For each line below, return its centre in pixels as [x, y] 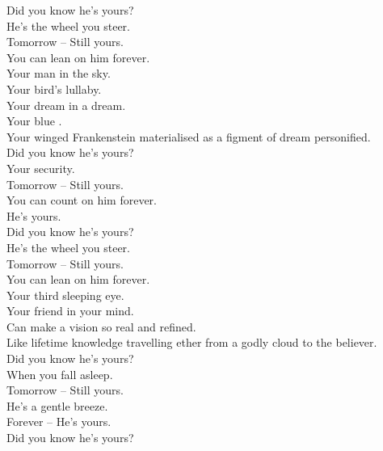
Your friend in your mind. [70, 311]
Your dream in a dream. [66, 105]
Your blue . [34, 121]
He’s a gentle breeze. [57, 405]
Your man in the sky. [59, 73]
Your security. [41, 168]
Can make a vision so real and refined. [101, 326]
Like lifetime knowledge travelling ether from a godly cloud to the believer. [192, 342]
